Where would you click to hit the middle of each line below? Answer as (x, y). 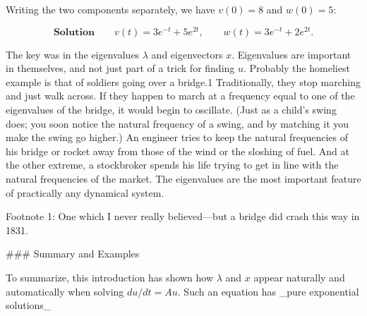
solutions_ (29, 305)
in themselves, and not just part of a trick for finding (120, 68)
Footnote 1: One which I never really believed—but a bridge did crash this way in (183, 216)
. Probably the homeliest (297, 68)
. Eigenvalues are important (291, 54)
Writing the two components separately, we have (110, 9)
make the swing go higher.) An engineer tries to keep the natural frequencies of (177, 137)
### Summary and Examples (73, 254)
